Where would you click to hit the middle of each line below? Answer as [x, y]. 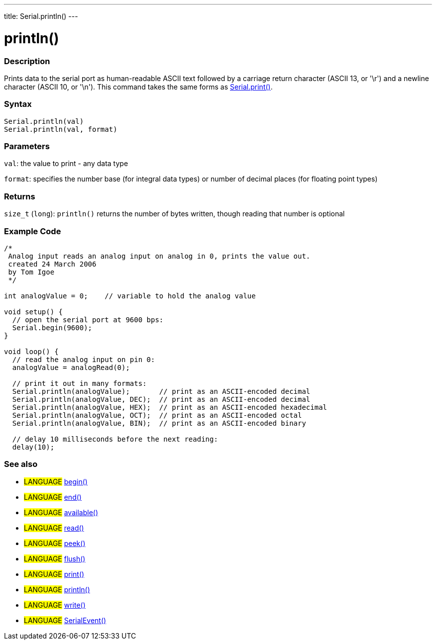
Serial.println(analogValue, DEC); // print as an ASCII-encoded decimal [161, 399]
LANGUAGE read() [54, 528]
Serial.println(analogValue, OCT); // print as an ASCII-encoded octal [157, 415]
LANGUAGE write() [55, 605]
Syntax [18, 104]
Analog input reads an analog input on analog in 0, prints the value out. [159, 256]
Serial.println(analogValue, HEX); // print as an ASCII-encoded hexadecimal [170, 407]
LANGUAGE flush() [55, 558]
